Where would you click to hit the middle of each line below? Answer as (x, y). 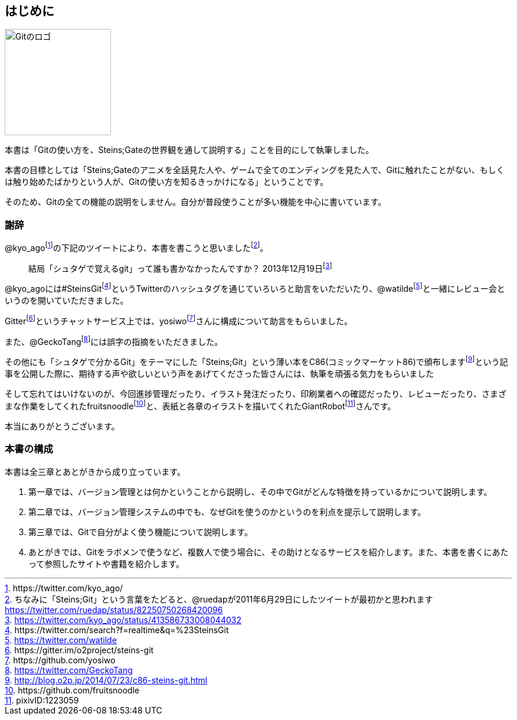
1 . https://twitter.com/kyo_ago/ (64, 588)
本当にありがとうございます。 (62, 426)
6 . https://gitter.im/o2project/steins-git (79, 650)
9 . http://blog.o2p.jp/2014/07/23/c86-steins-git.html (106, 680)
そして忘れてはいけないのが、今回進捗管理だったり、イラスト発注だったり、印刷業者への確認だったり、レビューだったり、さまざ (256, 394)
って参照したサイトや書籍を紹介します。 (106, 563)
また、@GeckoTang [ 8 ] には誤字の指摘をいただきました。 (114, 341)
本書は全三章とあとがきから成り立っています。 (95, 471)
